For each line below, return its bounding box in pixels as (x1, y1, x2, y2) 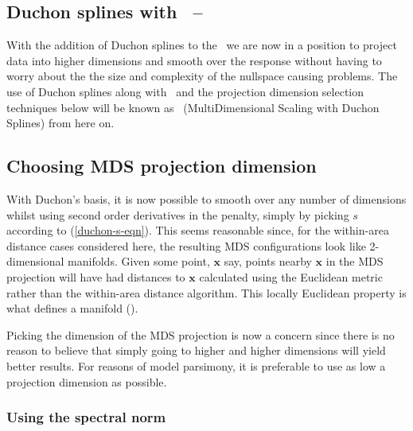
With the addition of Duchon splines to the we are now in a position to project (6, 37, 397, 53)
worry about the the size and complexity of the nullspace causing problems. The (6, 68, 398, 84)
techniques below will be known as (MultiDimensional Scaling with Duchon (6, 99, 380, 115)
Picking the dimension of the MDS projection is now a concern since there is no (6, 326, 395, 343)
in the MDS (325, 253, 384, 270)
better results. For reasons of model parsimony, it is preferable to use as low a (6, 357, 386, 374)
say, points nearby (224, 253, 312, 270)
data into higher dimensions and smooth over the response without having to (6, 52, 382, 68)
